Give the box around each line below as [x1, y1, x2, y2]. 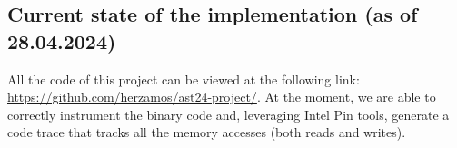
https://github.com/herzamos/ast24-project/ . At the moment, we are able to [7, 87, 436, 106]
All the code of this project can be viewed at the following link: [7, 69, 360, 88]
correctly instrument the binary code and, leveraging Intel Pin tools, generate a [7, 104, 450, 123]
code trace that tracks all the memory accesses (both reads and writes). [7, 123, 406, 142]
